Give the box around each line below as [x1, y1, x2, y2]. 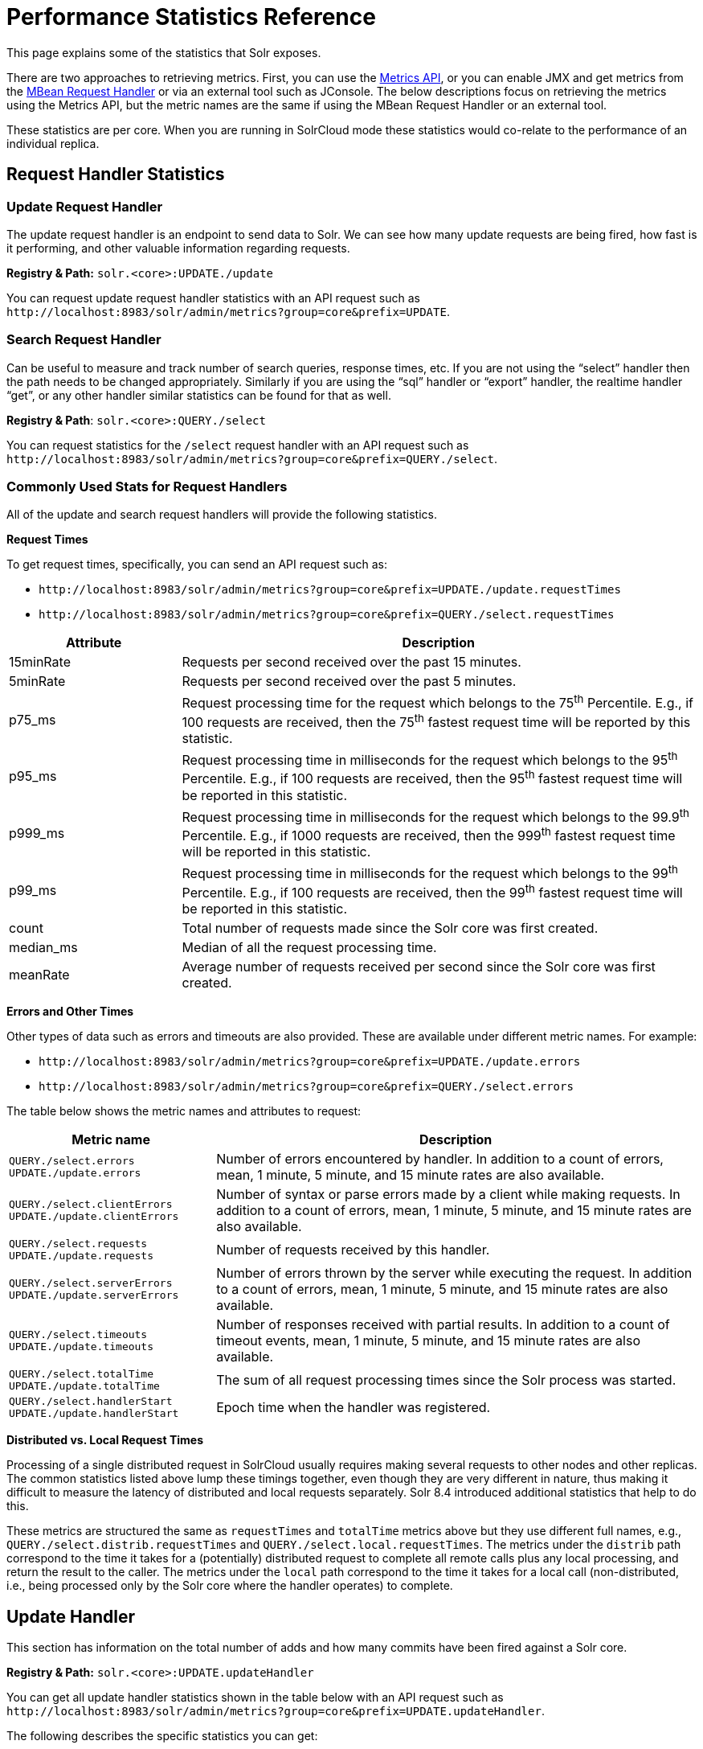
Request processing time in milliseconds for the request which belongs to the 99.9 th [182, 806, 689, 826]
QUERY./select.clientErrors [9, 1198, 173, 1211]
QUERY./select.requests [9, 1238, 148, 1250]
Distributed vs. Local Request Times [6, 1433, 203, 1447]
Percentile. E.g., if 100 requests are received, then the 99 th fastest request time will [182, 881, 683, 901]
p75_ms [9, 711, 56, 728]
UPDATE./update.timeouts [9, 1340, 154, 1353]
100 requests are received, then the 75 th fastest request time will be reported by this [182, 711, 691, 731]
